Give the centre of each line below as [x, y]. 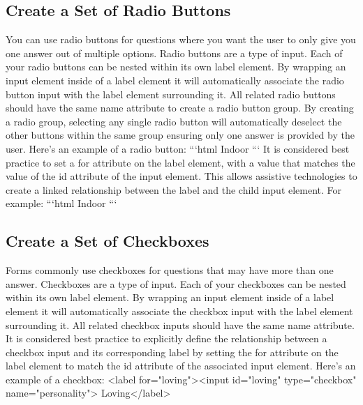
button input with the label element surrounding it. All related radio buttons [171, 94]
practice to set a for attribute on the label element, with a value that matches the [180, 162]
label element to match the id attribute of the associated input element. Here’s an [181, 366]
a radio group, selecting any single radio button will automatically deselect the [174, 121]
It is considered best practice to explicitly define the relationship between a [166, 338]
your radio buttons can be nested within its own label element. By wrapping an [176, 67]
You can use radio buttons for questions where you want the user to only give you [181, 39]
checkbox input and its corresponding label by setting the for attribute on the [172, 352]
